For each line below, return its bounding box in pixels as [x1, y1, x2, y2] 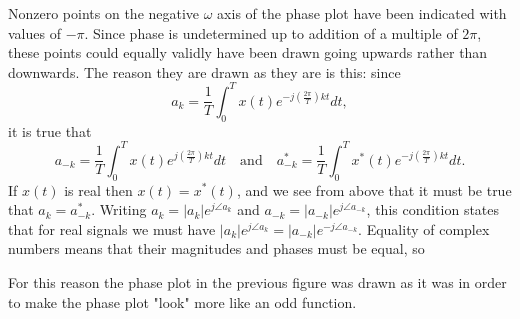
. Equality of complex [358, 218, 490, 239]
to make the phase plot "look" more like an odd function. [8, 291, 357, 312]
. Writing [91, 199, 147, 220]
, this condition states [366, 199, 500, 220]
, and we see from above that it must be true [236, 179, 512, 200]
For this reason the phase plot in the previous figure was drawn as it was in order [8, 271, 507, 292]
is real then [64, 179, 133, 200]
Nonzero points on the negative [8, 3, 200, 23]
